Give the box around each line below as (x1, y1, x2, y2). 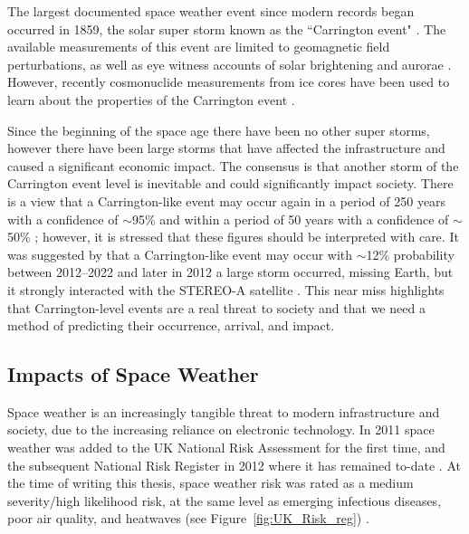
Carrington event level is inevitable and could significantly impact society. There (7, 174, 454, 193)
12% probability (366, 244, 455, 263)
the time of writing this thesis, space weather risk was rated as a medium (7, 473, 414, 492)
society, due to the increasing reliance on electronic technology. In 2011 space (7, 420, 435, 439)
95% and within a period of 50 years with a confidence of (132, 209, 449, 228)
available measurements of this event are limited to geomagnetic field (7, 37, 390, 56)
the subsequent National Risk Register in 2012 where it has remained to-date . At (7, 455, 461, 474)
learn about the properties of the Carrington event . (7, 90, 295, 109)
